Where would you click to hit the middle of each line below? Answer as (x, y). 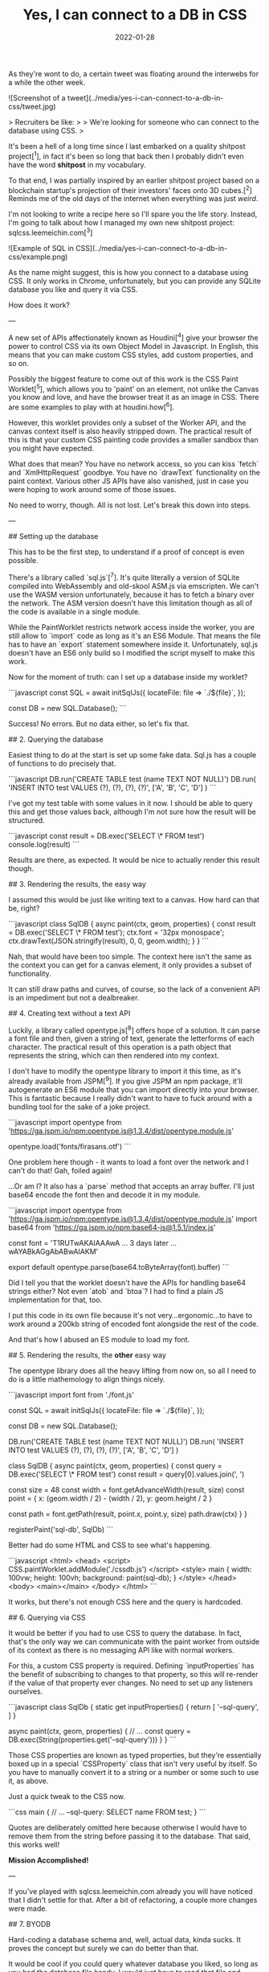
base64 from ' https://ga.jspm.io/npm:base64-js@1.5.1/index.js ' (112, 1227)
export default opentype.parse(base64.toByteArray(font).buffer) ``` (119, 1267)
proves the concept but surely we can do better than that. (104, 1948)
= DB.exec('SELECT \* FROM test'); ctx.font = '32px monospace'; (116, 932)
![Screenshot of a (37, 97)
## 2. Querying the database (56, 739)
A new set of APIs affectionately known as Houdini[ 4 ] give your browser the (133, 337)
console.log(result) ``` (44, 844)
